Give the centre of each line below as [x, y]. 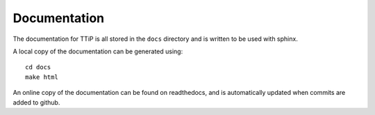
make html [42, 77]
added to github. [36, 102]
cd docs [38, 67]
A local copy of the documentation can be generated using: [98, 51]
